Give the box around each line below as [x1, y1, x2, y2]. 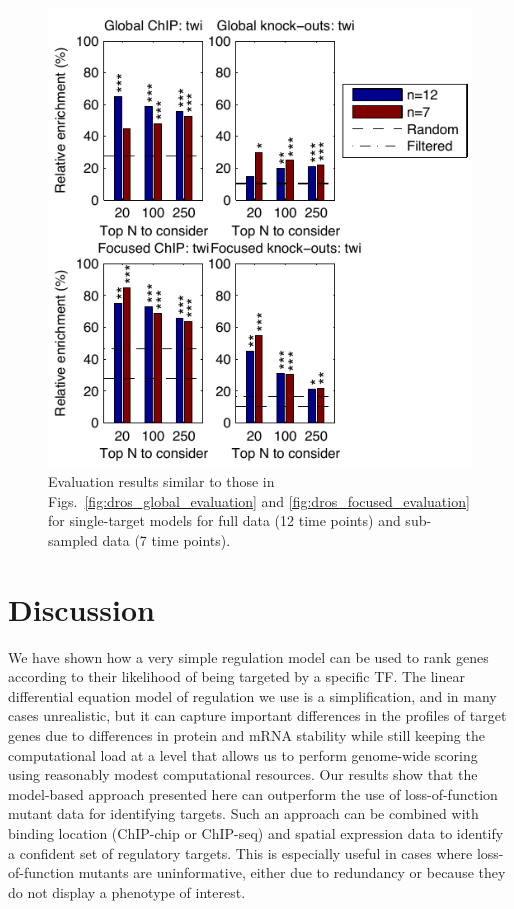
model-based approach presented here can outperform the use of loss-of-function [8, 783, 498, 804]
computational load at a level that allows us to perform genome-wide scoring [8, 744, 478, 765]
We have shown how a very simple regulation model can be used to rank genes [8, 646, 489, 667]
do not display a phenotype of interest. [8, 881, 246, 902]
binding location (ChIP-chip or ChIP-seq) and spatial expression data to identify [8, 822, 504, 843]
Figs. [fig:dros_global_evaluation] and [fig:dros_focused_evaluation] [48, 490, 470, 511]
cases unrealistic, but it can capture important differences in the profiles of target [8, 705, 507, 726]
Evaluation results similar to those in [48, 471, 275, 492]
